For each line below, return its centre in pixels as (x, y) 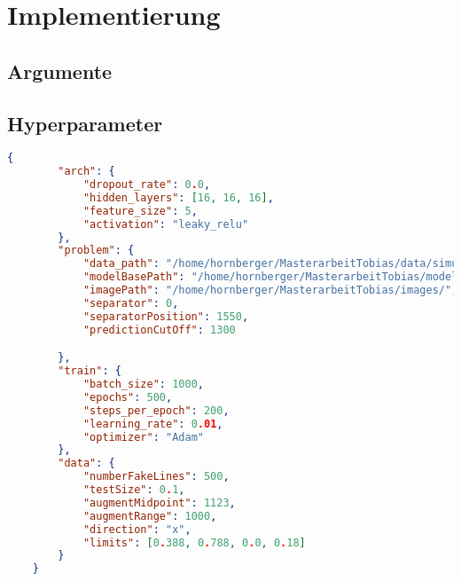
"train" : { (90, 371)
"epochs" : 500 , (128, 397)
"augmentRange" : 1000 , (150, 516)
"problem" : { (96, 251)
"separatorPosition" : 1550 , (166, 316)
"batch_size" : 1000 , (143, 385)
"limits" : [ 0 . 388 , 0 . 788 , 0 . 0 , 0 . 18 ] (194, 542)
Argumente (60, 71)
